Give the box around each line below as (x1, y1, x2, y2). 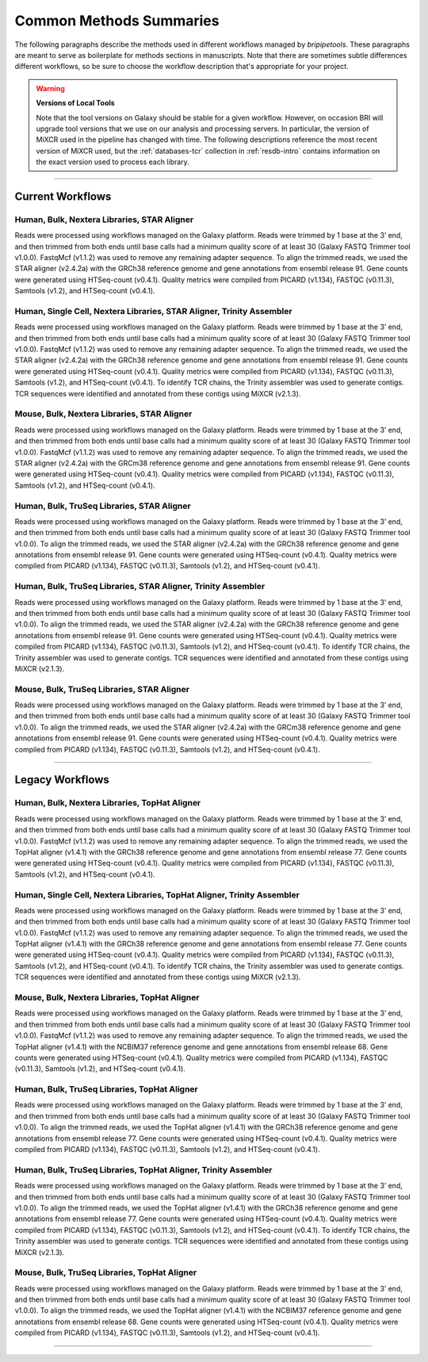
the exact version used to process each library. (36, 157, 189, 166)
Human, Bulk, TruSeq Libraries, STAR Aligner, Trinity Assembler (14, 581, 266, 592)
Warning (36, 83, 65, 93)
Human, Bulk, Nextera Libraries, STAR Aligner (14, 214, 194, 225)
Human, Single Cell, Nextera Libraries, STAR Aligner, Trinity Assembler (14, 305, 292, 316)
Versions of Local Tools (36, 98, 115, 108)
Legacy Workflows (14, 773, 110, 786)
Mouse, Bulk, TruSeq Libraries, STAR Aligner (14, 683, 190, 694)
